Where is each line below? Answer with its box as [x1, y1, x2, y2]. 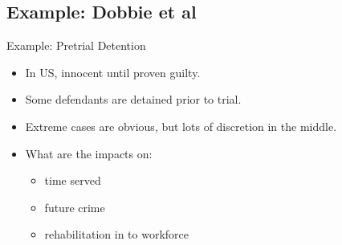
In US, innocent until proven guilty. [25, 63, 201, 80]
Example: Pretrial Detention [6, 37, 146, 54]
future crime [44, 198, 105, 215]
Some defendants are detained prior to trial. [25, 91, 242, 108]
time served [44, 172, 101, 189]
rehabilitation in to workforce [44, 226, 189, 243]
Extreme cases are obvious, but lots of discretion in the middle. [25, 117, 337, 134]
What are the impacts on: [25, 145, 153, 161]
